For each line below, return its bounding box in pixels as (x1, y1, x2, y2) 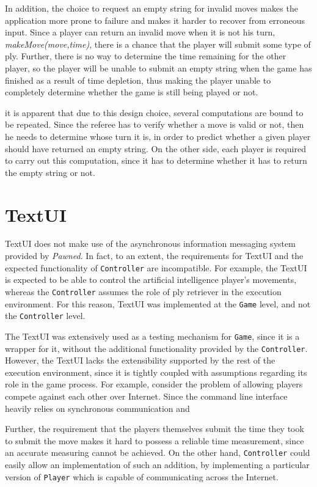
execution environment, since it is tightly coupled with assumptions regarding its (5, 365, 307, 378)
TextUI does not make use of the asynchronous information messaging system (5, 237, 296, 250)
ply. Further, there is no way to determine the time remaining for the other (5, 49, 286, 62)
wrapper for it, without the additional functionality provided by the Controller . (5, 342, 308, 354)
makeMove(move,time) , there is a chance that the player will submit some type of (5, 37, 311, 50)
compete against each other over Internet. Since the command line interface (5, 389, 288, 402)
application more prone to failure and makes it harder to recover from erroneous (5, 13, 305, 26)
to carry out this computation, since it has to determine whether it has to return (5, 154, 307, 167)
